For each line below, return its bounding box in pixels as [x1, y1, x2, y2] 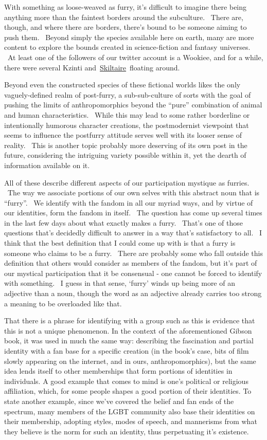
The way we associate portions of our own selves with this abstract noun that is [7, 187, 260, 198]
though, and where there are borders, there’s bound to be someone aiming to [4, 22, 247, 32]
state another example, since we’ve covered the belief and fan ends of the [4, 395, 234, 406]
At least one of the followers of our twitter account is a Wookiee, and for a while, [7, 51, 263, 62]
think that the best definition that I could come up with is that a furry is [4, 237, 236, 248]
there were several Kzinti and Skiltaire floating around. [4, 62, 180, 72]
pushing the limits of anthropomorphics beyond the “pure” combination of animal [4, 99, 262, 110]
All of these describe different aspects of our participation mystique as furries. [4, 177, 250, 188]
